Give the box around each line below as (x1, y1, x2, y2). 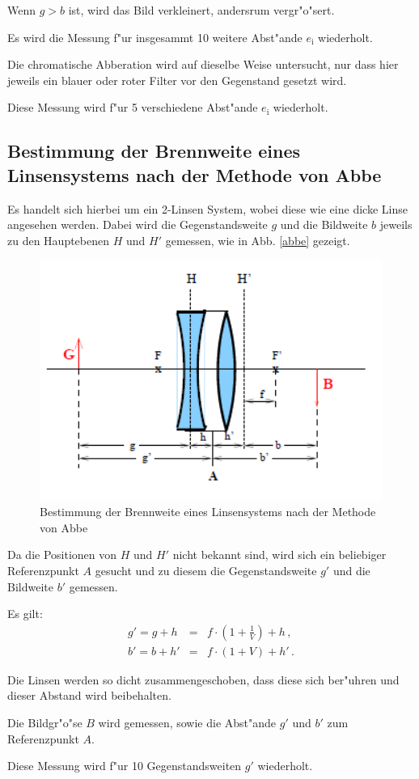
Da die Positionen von (7, 546, 117, 563)
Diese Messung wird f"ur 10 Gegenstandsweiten (7, 757, 242, 774)
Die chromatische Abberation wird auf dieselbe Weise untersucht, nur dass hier (7, 56, 399, 73)
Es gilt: (7, 605, 43, 622)
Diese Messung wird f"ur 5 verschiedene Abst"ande (7, 99, 258, 116)
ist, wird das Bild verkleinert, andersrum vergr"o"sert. (68, 2, 335, 18)
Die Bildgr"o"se (7, 714, 83, 731)
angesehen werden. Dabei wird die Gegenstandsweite (7, 216, 268, 233)
